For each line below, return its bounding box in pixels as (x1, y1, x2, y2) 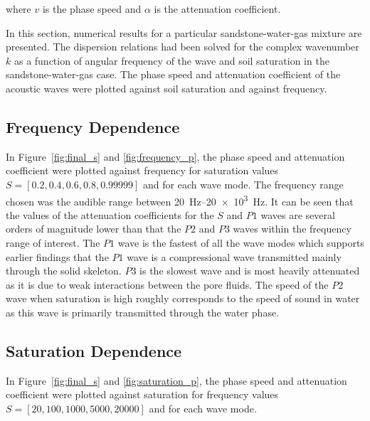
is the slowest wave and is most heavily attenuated (139, 263, 360, 278)
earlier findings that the (6, 249, 109, 264)
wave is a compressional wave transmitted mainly (127, 249, 342, 264)
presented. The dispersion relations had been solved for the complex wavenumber (6, 39, 359, 54)
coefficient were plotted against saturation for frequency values (6, 387, 279, 402)
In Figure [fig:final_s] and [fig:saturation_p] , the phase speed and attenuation (6, 373, 347, 388)
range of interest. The (6, 235, 100, 250)
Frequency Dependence (6, 115, 180, 137)
